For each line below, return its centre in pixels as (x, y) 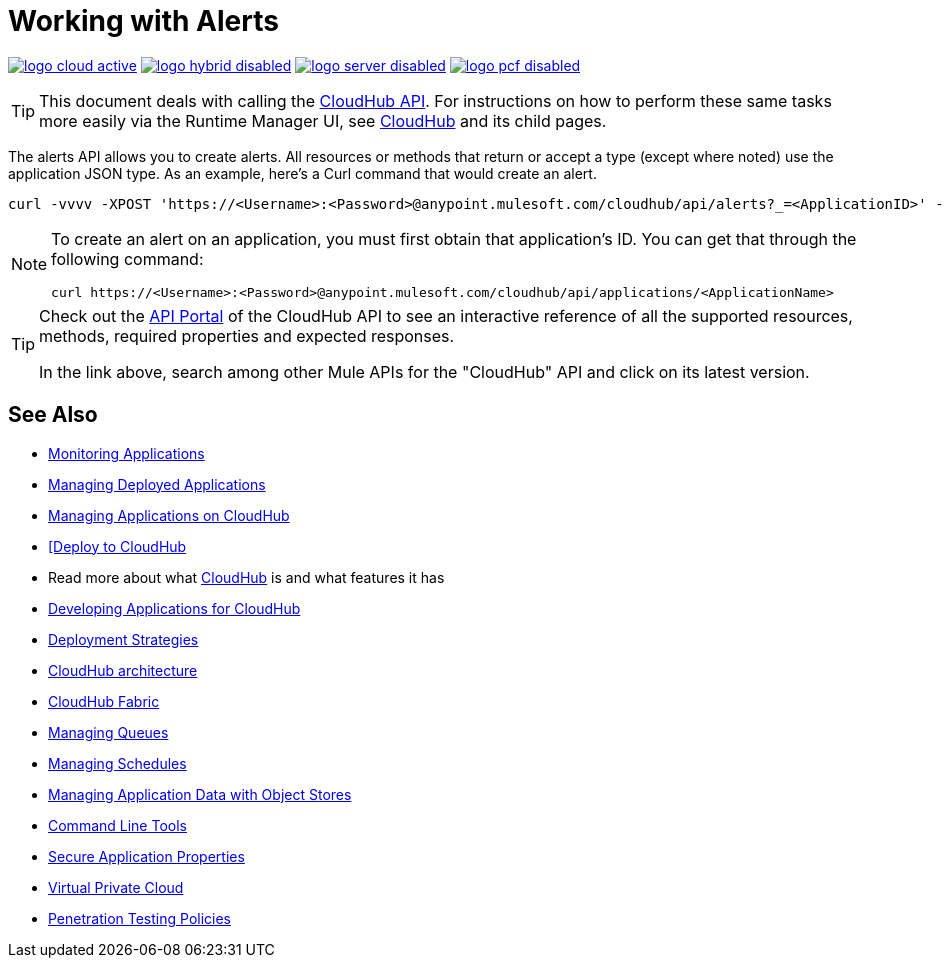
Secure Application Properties (146, 856)
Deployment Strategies (123, 639)
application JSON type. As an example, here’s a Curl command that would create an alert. (302, 173)
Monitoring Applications (126, 453)
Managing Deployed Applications (157, 484)
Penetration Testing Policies (139, 918)
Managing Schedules (117, 763)
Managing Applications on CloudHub (169, 515)
